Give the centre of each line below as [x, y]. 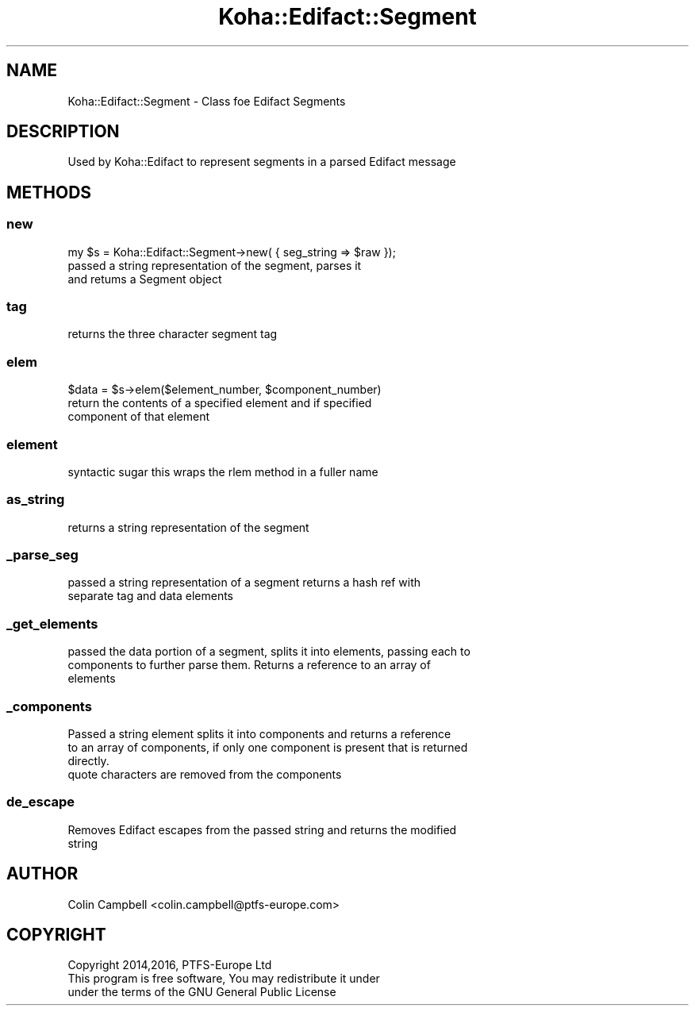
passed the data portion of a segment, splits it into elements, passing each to [269, 652]
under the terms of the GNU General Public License [202, 992]
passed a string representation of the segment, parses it [215, 265]
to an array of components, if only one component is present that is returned [268, 747]
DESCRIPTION [63, 132]
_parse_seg [42, 555]
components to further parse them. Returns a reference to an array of [249, 665]
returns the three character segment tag [173, 334]
